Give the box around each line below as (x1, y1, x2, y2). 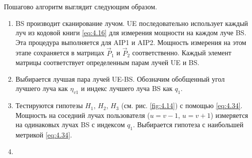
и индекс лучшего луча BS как (81, 83, 173, 93)
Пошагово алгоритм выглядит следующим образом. (4, 1, 157, 11)
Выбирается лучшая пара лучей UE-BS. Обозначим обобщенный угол (15, 73, 225, 84)
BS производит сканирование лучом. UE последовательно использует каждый (15, 18, 248, 28)
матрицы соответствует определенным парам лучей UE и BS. (15, 57, 200, 68)
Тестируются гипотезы (15, 100, 83, 111)
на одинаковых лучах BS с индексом (15, 119, 125, 130)
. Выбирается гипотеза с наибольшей (133, 119, 244, 130)
